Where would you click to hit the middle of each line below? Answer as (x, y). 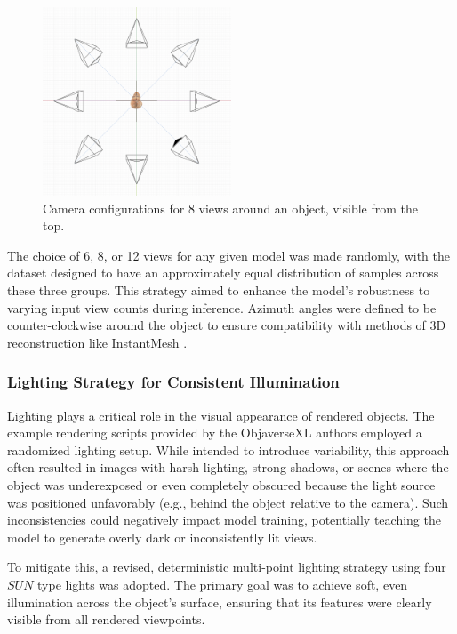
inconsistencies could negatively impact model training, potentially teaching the (224, 520)
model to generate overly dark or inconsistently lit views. (162, 537)
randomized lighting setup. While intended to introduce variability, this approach (228, 449)
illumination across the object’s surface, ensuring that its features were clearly (220, 602)
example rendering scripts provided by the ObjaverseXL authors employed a (215, 433)
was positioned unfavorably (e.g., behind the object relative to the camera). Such (228, 502)
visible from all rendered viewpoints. (106, 619)
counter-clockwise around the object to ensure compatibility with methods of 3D (227, 325)
